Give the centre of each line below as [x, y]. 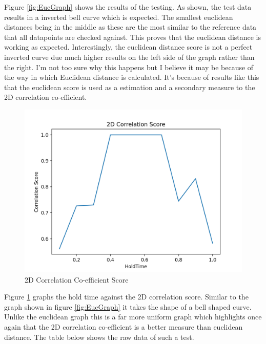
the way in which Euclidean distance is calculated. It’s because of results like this [132, 77]
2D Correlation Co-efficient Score [77, 279]
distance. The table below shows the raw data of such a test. [99, 337]
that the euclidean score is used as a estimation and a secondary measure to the [130, 87]
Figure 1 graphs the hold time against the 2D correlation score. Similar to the [126, 297]
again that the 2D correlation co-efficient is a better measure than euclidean [124, 326]
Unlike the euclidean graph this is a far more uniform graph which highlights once [133, 317]
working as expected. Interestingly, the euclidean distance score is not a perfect [128, 47]
